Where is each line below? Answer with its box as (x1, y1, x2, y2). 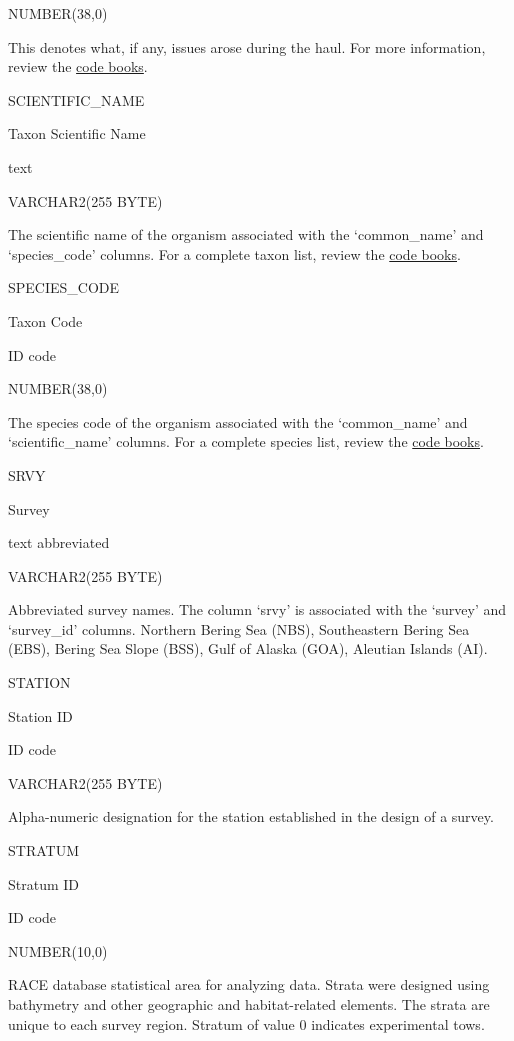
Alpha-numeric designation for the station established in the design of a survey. (8, 806, 494, 827)
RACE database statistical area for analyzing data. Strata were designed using (8, 974, 490, 995)
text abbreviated (8, 532, 110, 553)
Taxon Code (8, 310, 83, 331)
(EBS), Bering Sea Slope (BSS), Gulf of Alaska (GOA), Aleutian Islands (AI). (8, 638, 488, 659)
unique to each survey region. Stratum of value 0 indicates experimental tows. (8, 1013, 485, 1034)
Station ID (8, 705, 73, 726)
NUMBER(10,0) (8, 940, 108, 961)
